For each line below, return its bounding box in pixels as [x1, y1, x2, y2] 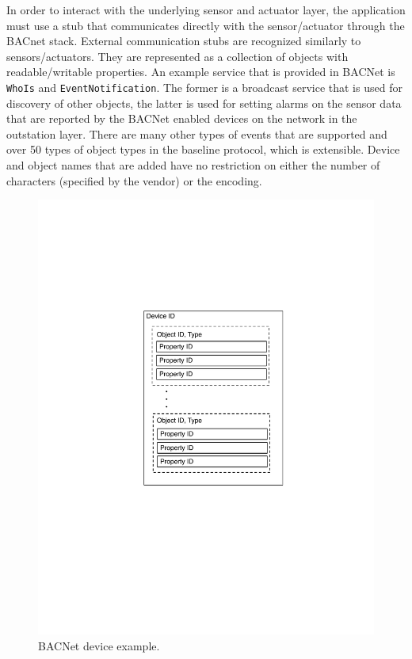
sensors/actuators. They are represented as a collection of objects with [6, 48, 349, 64]
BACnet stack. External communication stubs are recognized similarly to [6, 32, 361, 49]
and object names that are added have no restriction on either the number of [6, 157, 380, 173]
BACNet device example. [38, 637, 160, 653]
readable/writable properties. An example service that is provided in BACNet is [6, 63, 395, 80]
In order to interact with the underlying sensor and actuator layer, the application [6, 2, 406, 17]
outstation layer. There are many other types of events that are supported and [6, 125, 387, 142]
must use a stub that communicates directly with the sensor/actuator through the [6, 17, 405, 33]
